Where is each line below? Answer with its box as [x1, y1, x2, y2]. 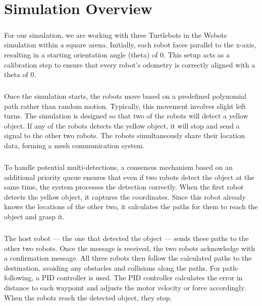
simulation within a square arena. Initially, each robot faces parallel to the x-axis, [4, 39, 256, 50]
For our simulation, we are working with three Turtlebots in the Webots [4, 29, 227, 40]
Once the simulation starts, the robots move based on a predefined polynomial [4, 91, 247, 101]
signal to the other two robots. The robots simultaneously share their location [4, 130, 245, 141]
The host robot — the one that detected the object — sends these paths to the [4, 232, 249, 243]
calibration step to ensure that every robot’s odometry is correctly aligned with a [4, 59, 255, 70]
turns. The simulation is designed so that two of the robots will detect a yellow [4, 110, 248, 121]
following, [4, 272, 34, 283]
